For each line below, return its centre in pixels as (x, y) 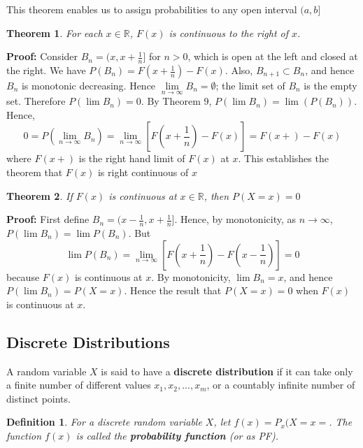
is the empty (330, 86)
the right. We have (46, 70)
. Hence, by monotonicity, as (235, 219)
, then (216, 195)
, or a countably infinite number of (281, 385)
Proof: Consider (42, 56)
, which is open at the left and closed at (273, 56)
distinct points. (38, 398)
